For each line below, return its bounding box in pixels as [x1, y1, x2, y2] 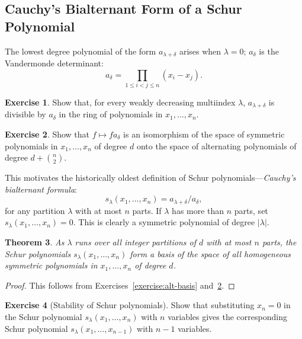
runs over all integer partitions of [75, 236, 196, 248]
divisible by [5, 108, 46, 120]
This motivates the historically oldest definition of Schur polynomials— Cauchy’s [5, 171, 296, 184]
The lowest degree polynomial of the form [5, 44, 156, 57]
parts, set [234, 204, 268, 216]
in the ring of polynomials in [59, 108, 163, 120]
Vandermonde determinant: [5, 57, 104, 69]
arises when [179, 44, 221, 57]
